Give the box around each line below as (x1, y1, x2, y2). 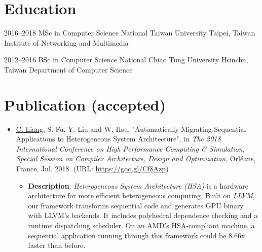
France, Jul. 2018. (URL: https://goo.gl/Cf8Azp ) (16, 163, 169, 173)
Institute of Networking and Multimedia (4, 37, 129, 48)
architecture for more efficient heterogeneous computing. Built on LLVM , (28, 190, 255, 201)
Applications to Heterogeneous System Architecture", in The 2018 (16, 133, 221, 144)
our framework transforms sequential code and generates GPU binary (28, 200, 244, 210)
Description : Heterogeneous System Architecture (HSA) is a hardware (28, 180, 248, 191)
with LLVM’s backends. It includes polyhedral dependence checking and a (28, 210, 258, 221)
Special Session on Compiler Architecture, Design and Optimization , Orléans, (16, 153, 256, 164)
